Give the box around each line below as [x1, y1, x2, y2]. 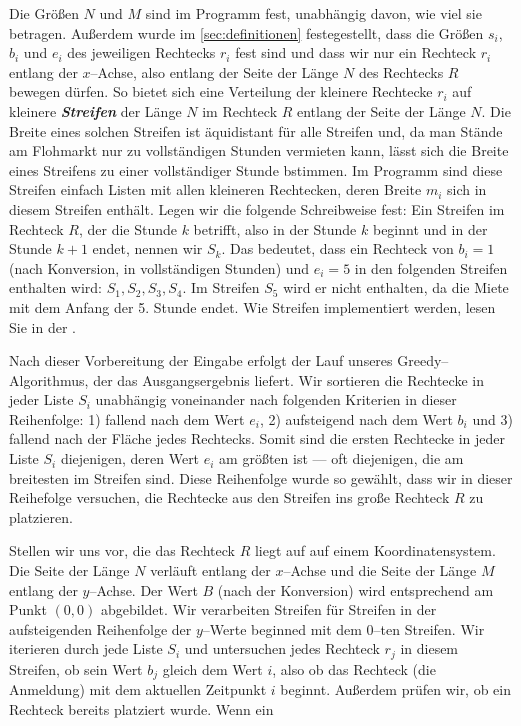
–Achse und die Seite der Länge [283, 560, 477, 581]
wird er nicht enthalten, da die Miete [283, 277, 509, 298]
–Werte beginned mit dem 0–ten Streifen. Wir [202, 618, 485, 639]
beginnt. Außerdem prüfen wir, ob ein [280, 679, 512, 700]
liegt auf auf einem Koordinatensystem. [254, 540, 496, 561]
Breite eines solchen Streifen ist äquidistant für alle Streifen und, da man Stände [9, 120, 503, 141]
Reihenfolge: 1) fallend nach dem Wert [9, 408, 245, 429]
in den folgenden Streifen [354, 257, 508, 278]
